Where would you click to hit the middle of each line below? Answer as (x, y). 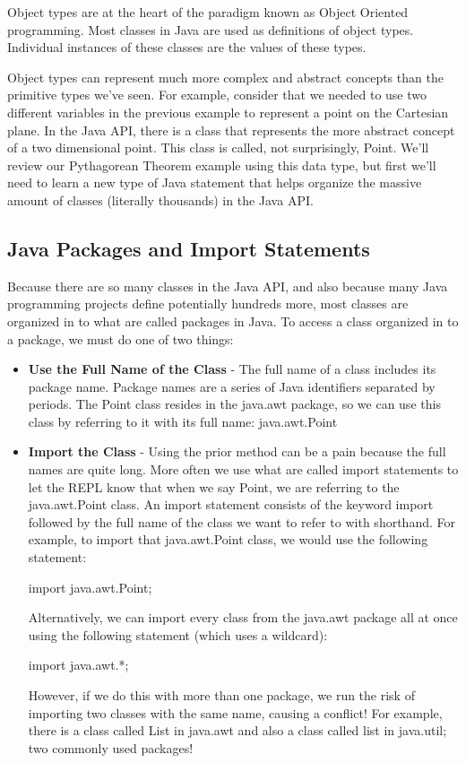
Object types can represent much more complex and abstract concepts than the (225, 77)
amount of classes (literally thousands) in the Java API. (160, 199)
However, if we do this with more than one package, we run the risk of (221, 695)
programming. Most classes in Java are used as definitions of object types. (211, 29)
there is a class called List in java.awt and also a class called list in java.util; (237, 730)
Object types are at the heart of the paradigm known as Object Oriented (208, 12)
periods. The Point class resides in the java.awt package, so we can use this (234, 404)
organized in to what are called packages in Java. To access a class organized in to (233, 321)
